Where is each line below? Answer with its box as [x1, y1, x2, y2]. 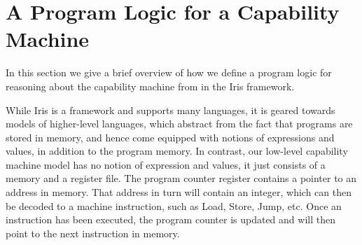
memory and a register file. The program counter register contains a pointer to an [6, 171, 357, 185]
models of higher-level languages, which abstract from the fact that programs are [6, 116, 353, 131]
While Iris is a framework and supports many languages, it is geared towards [6, 102, 335, 117]
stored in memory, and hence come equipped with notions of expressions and [6, 129, 335, 144]
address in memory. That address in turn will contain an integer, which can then [6, 185, 352, 199]
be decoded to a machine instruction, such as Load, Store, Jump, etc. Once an [6, 198, 342, 213]
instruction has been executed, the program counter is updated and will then [6, 212, 335, 227]
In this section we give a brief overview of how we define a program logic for [6, 65, 332, 80]
